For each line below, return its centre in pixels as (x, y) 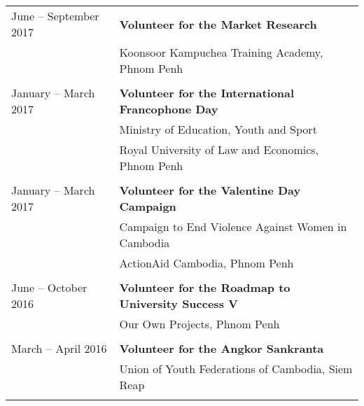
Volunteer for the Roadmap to (205, 287)
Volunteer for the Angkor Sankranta (222, 348)
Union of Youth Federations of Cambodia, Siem (236, 369)
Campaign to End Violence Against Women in (233, 226)
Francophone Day (169, 109)
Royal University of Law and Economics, (219, 149)
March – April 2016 (59, 348)
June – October (49, 287)
